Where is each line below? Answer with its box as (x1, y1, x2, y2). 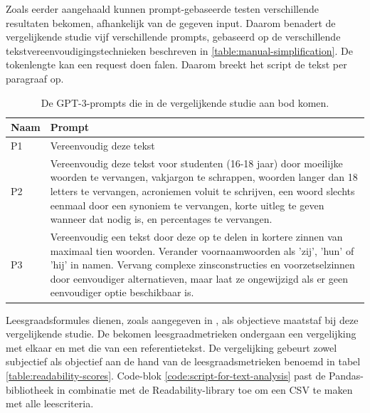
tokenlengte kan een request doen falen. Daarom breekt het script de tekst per (6, 57, 347, 72)
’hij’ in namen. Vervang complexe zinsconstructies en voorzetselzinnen (50, 257, 355, 272)
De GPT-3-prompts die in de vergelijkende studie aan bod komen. (41, 95, 329, 110)
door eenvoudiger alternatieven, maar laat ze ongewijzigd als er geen (50, 271, 348, 286)
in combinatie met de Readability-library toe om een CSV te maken (56, 382, 353, 397)
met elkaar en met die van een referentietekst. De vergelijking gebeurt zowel (6, 340, 337, 355)
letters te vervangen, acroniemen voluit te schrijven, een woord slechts (50, 184, 355, 199)
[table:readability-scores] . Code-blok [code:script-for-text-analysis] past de (6, 367, 326, 382)
